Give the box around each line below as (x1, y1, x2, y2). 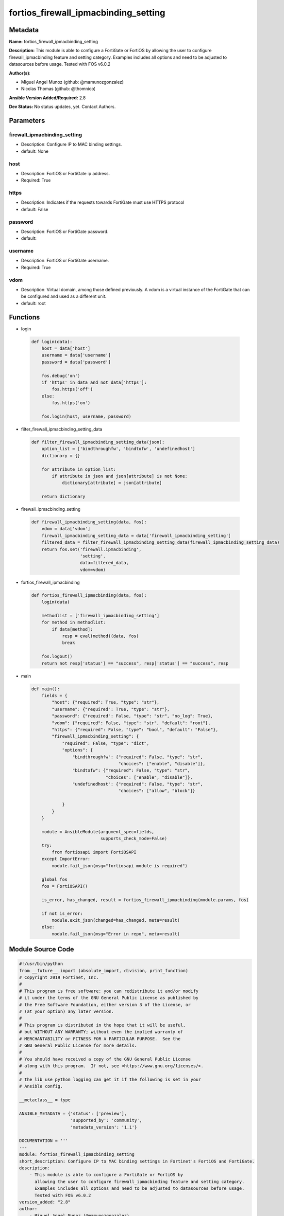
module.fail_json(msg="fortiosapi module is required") (51, 863, 188, 868)
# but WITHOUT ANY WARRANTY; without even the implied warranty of (19, 1029, 184, 1035)
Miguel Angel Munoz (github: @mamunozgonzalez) (21, 79, 124, 85)
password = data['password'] (41, 359, 111, 365)
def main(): (31, 686, 60, 692)
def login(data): (31, 339, 73, 344)
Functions (9, 313, 40, 321)
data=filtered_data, (80, 560, 129, 566)
